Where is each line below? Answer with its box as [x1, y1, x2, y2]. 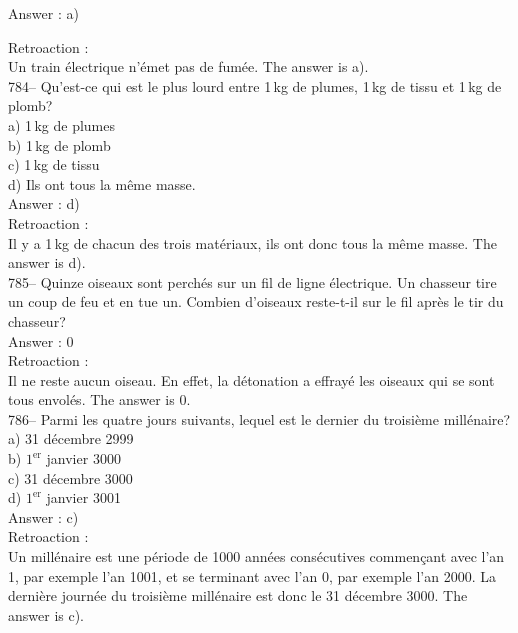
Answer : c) [8, 506, 79, 527]
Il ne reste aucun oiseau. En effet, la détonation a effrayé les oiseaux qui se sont [8, 369, 495, 390]
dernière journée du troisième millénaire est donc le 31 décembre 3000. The [8, 585, 468, 606]
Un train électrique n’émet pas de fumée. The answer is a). [8, 56, 369, 77]
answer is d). [8, 252, 86, 273]
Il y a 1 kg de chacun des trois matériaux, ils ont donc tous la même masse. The [8, 232, 497, 253]
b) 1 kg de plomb [8, 134, 111, 155]
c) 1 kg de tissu [8, 154, 100, 175]
